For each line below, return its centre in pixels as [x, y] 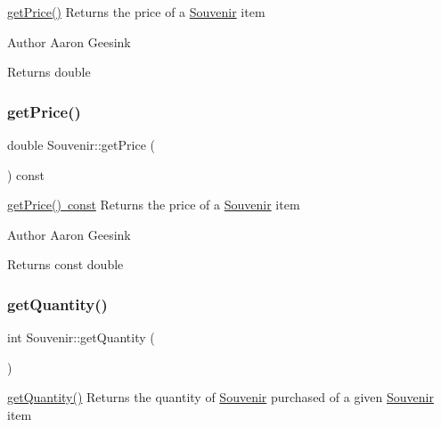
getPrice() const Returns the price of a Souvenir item [154, 205]
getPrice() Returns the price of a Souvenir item [136, 12]
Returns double [49, 72]
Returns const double [65, 264]
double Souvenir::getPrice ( [81, 144]
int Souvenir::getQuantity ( [81, 337]
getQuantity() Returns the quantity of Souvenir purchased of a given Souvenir [220, 397]
